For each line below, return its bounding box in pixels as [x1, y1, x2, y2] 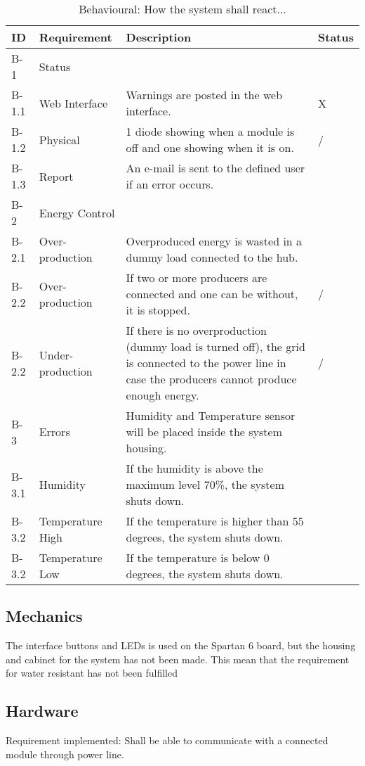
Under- [39, 346, 74, 363]
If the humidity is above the [126, 460, 263, 476]
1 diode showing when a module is [126, 123, 295, 139]
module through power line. [6, 746, 124, 761]
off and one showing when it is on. [126, 139, 294, 155]
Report [39, 167, 74, 184]
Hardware [6, 700, 79, 722]
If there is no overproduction [126, 322, 267, 338]
